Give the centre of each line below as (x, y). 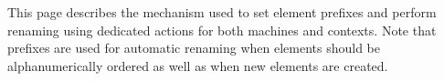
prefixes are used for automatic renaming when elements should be (194, 48)
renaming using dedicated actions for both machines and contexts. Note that (222, 30)
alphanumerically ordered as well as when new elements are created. (198, 65)
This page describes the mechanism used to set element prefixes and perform (222, 12)
